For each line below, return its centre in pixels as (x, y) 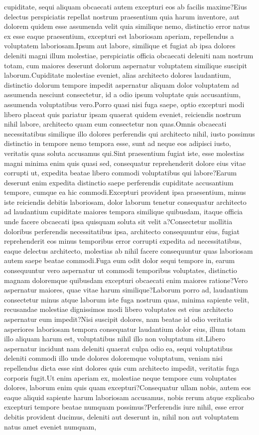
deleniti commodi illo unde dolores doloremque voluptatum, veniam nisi (113, 358)
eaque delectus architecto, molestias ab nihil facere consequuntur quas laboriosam (129, 250)
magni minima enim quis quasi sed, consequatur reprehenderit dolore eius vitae (125, 163)
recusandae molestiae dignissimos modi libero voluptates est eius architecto (119, 309)
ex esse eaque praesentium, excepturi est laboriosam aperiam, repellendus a (119, 36)
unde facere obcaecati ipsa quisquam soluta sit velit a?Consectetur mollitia (118, 221)
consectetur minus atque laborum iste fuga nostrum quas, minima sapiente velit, (127, 299)
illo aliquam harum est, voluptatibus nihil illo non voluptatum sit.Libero (115, 339)
